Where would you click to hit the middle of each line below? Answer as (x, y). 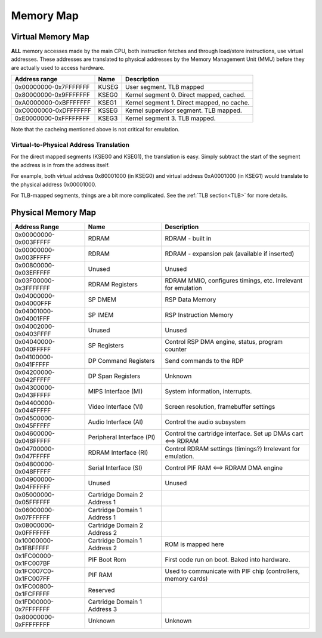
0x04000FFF (33, 303)
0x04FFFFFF (32, 486)
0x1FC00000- (34, 556)
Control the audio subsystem (205, 422)
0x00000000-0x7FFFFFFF (52, 87)
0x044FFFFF (33, 410)
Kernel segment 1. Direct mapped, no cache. (188, 103)
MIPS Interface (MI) (115, 391)
